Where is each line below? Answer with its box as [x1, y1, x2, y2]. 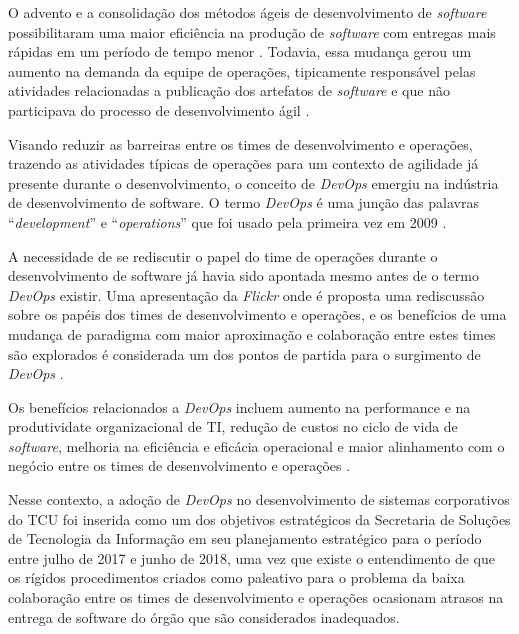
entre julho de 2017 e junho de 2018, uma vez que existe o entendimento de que [8, 547, 495, 568]
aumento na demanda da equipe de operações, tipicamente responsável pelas [8, 60, 476, 81]
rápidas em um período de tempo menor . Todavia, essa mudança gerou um [8, 41, 472, 62]
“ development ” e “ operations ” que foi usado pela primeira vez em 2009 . [8, 211, 447, 232]
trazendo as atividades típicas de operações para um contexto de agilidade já [8, 153, 479, 174]
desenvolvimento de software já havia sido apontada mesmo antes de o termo [8, 265, 479, 286]
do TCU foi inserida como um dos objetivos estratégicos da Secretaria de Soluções [8, 508, 511, 529]
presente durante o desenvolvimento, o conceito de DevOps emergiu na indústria [8, 172, 499, 193]
